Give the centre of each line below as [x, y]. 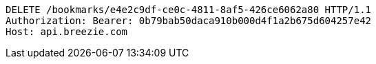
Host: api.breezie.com [67, 32]
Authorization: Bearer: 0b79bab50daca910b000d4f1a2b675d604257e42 [189, 21]
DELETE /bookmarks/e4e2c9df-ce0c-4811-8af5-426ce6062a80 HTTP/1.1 [189, 10]
